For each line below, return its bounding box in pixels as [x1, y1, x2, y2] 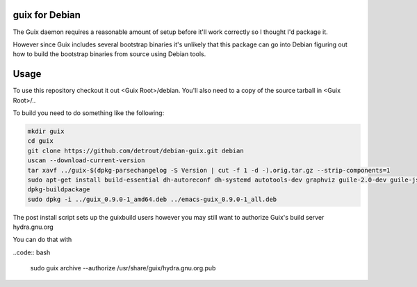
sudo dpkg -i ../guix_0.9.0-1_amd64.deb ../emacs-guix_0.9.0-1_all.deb [27, 195, 277, 203]
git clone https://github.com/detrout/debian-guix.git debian [27, 146, 244, 155]
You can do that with [13, 236, 72, 244]
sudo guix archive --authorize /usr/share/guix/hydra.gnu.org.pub [30, 264, 216, 272]
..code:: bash [13, 248, 51, 256]
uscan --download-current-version [27, 157, 145, 164]
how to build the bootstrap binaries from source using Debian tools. [13, 50, 206, 58]
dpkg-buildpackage [27, 186, 90, 193]
